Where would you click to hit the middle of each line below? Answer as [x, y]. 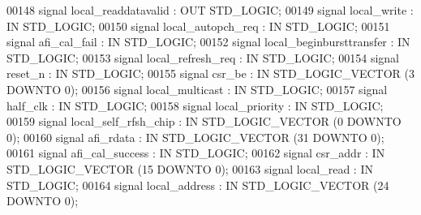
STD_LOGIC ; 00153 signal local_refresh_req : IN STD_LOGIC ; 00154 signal [203, 57]
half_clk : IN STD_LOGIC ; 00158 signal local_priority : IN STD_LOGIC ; [195, 105]
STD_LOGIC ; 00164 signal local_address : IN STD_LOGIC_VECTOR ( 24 [198, 185]
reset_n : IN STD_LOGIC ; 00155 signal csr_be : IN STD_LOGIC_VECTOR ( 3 [210, 73]
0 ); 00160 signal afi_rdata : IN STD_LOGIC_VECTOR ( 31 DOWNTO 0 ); [195, 137]
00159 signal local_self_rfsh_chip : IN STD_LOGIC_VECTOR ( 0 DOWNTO [204, 121]
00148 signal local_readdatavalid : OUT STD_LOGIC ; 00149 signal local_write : [210, 10]
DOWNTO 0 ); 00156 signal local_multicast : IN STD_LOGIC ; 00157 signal [197, 89]
